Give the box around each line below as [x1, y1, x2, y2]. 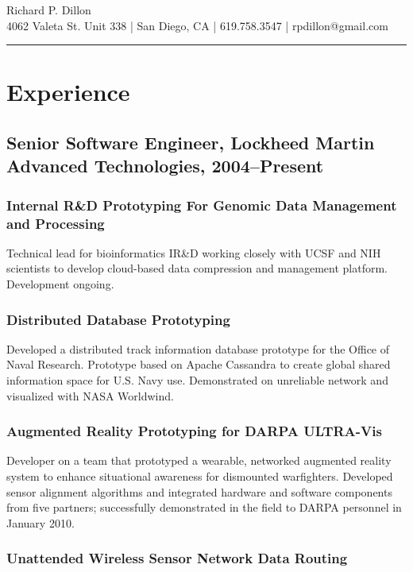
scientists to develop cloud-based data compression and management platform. [6, 260, 388, 276]
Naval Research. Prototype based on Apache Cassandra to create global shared [6, 356, 391, 373]
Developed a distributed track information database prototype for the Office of [6, 340, 390, 357]
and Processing [6, 213, 105, 233]
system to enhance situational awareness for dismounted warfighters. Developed [6, 468, 393, 485]
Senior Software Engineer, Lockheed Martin [6, 129, 375, 154]
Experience [6, 75, 130, 108]
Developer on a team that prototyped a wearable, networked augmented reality [6, 452, 392, 469]
